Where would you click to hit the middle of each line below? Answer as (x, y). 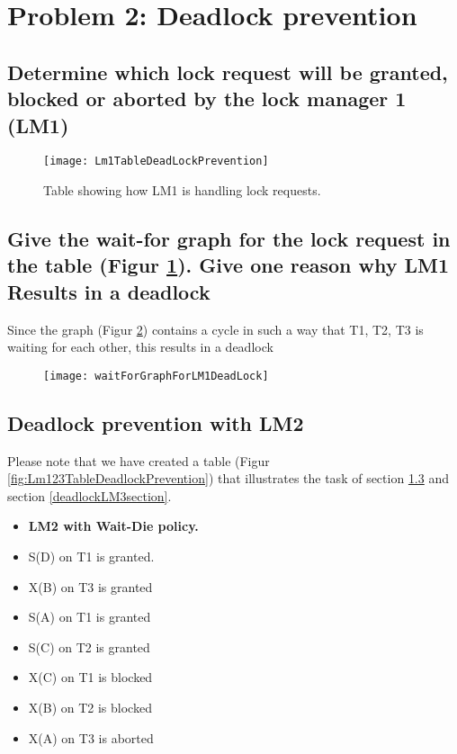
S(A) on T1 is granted (90, 617)
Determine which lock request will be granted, (228, 72)
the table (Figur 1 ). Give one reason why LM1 (228, 265)
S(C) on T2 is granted (89, 646)
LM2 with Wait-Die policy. (113, 526)
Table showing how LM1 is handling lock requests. (182, 190)
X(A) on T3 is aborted (91, 737)
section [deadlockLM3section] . (90, 495)
